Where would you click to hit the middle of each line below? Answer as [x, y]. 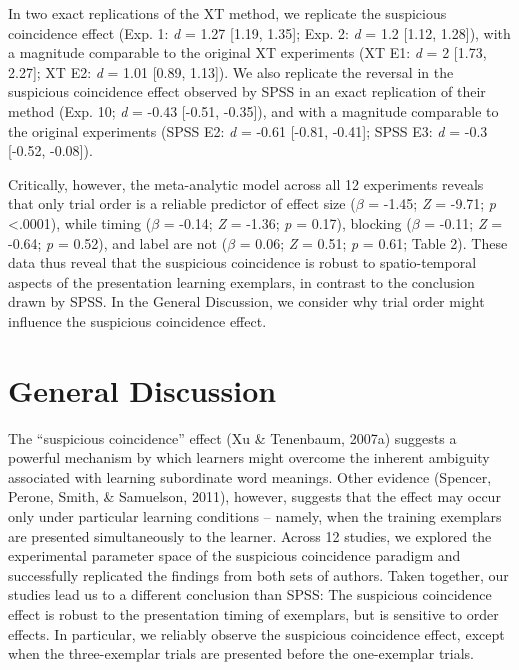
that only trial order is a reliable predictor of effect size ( [182, 203]
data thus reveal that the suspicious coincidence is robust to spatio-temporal [242, 262]
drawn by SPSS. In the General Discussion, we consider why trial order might [246, 301]
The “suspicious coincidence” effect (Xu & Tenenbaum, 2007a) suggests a [232, 437]
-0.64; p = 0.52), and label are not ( [118, 242]
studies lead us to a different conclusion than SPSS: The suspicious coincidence [250, 594]
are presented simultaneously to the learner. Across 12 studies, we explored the [250, 535]
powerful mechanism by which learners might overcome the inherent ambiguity [249, 457]
